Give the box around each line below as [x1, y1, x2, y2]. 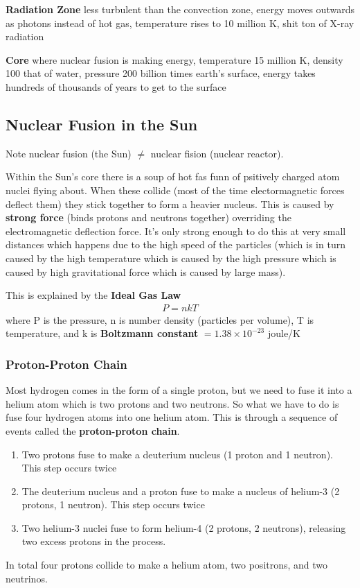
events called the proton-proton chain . [6, 423, 180, 438]
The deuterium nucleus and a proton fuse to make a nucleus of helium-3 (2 [21, 483, 340, 498]
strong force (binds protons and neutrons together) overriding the [6, 210, 291, 225]
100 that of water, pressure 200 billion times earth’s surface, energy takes [6, 66, 316, 80]
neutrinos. [6, 571, 48, 585]
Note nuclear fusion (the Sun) [6, 146, 132, 160]
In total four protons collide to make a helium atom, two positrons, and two [6, 557, 328, 572]
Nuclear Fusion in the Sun [6, 113, 198, 135]
